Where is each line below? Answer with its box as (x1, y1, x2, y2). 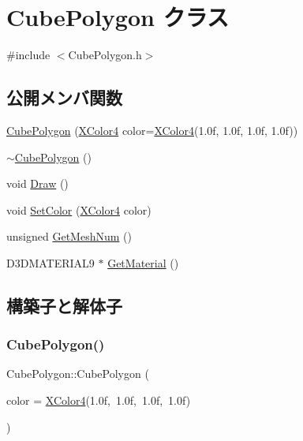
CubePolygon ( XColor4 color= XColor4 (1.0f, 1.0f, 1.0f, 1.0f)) (6, 121, 298, 138)
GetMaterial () (107, 254, 179, 271)
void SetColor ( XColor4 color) (6, 201, 151, 218)
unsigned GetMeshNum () (6, 228, 132, 245)
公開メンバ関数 (6, 85, 122, 110)
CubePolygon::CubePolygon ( (6, 365, 149, 382)
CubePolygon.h (68, 47, 142, 63)
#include (6, 47, 50, 63)
